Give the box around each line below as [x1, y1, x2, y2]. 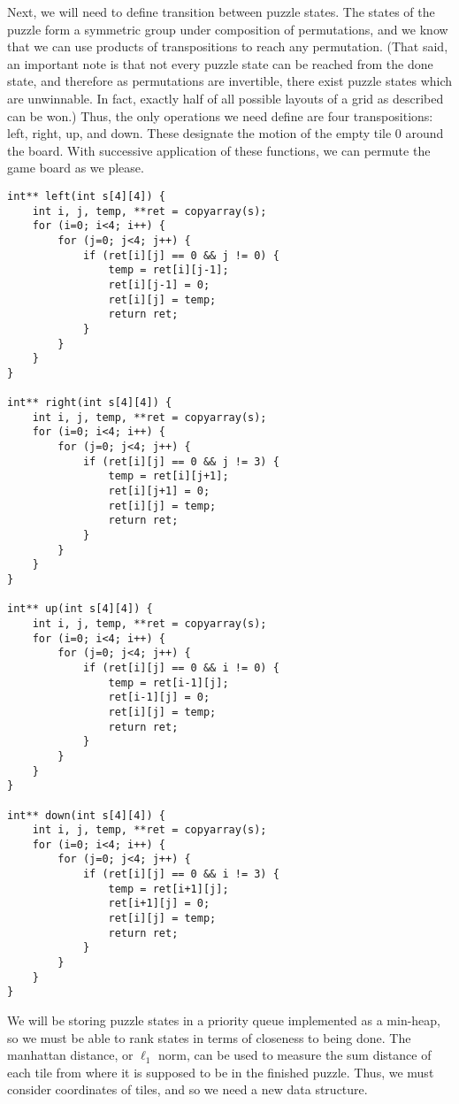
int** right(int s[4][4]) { [7, 396, 172, 410]
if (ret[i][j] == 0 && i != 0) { [82, 661, 279, 674]
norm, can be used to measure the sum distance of [158, 1046, 432, 1064]
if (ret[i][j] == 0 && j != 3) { [82, 455, 279, 468]
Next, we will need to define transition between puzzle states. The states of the [7, 3, 435, 20]
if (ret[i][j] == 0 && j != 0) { [82, 249, 279, 262]
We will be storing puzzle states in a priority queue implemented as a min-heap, [7, 1011, 441, 1030]
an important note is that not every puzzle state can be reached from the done [7, 54, 433, 73]
